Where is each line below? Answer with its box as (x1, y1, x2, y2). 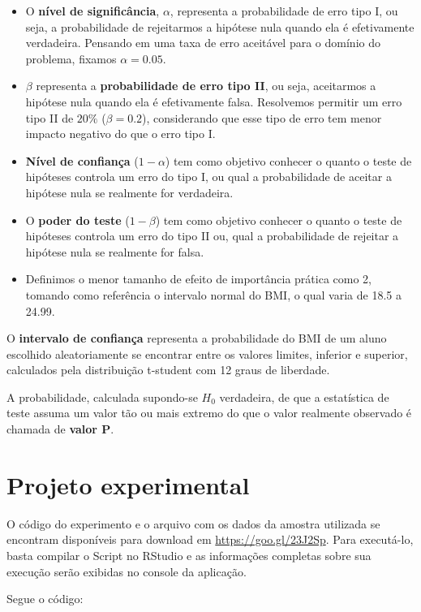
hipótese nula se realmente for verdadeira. (25, 183, 234, 200)
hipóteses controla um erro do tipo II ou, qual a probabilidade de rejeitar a (25, 227, 399, 244)
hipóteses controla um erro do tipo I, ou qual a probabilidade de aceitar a (25, 168, 392, 185)
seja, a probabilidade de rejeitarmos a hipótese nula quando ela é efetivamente (25, 18, 415, 35)
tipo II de (25, 109, 74, 126)
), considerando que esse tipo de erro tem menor (142, 109, 382, 126)
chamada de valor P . (6, 420, 114, 437)
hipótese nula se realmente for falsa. (25, 243, 204, 260)
